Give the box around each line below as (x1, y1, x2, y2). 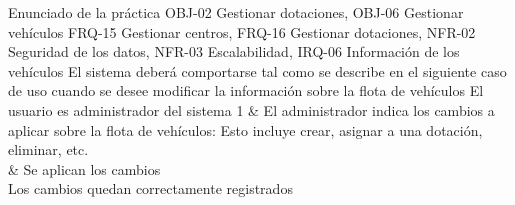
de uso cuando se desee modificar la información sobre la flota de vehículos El (8, 80, 484, 101)
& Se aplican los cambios (8, 158, 161, 179)
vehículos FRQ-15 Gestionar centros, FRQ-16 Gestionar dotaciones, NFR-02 (8, 21, 476, 42)
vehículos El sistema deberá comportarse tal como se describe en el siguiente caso (8, 60, 507, 81)
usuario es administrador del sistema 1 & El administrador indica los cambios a (8, 99, 495, 120)
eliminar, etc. (8, 139, 89, 160)
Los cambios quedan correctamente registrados (8, 178, 293, 199)
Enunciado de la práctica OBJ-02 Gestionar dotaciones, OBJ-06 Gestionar (8, 2, 464, 22)
